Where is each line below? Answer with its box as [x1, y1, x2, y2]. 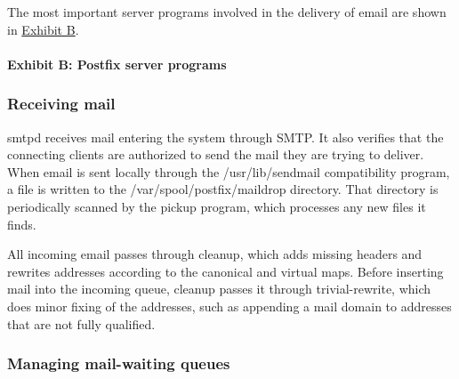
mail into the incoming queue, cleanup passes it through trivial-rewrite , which [7, 279, 431, 298]
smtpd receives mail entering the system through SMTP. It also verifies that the [7, 127, 444, 146]
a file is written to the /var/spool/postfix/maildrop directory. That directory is [7, 180, 439, 198]
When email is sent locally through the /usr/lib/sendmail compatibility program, [7, 162, 450, 181]
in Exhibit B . [7, 20, 79, 38]
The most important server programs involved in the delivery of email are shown [7, 3, 447, 20]
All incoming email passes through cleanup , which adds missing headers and [7, 245, 423, 263]
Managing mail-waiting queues [7, 352, 230, 375]
